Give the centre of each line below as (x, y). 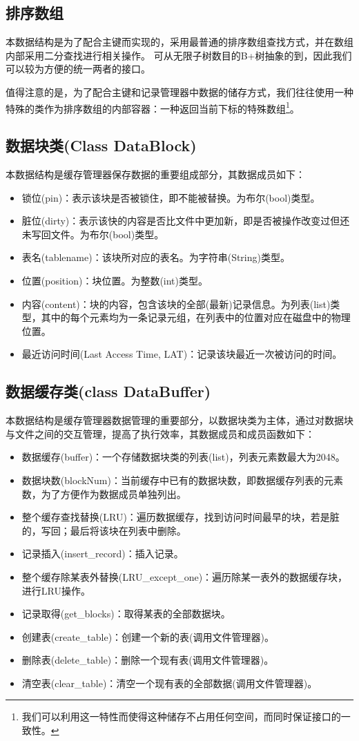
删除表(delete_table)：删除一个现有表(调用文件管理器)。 (148, 660)
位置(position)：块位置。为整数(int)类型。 (115, 280)
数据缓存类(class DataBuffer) (108, 391)
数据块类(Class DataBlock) (101, 145)
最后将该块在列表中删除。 (128, 530)
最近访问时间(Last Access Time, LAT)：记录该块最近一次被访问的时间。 (182, 354)
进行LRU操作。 (56, 590)
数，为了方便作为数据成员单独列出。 (104, 493)
